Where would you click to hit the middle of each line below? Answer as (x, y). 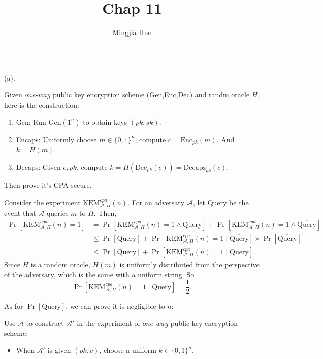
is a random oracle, (60, 264)
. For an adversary (156, 202)
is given (59, 350)
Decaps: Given (38, 166)
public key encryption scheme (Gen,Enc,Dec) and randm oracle (151, 95)
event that (20, 213)
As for (14, 306)
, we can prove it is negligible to (115, 306)
